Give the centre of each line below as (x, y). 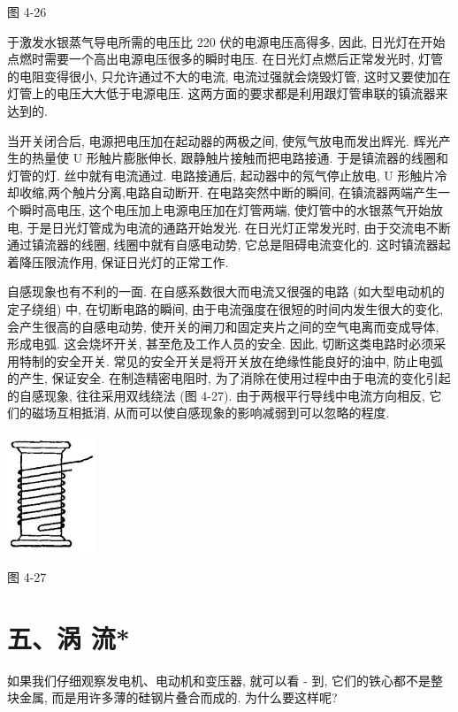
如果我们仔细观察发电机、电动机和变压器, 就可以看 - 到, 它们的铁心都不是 (219, 680)
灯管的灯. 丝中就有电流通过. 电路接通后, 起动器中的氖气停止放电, (194, 175)
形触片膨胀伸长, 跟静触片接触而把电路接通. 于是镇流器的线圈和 (267, 158)
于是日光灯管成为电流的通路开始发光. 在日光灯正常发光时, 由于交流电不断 (239, 227)
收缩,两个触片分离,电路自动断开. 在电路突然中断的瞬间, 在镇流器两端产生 (228, 192)
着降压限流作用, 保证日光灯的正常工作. (118, 261)
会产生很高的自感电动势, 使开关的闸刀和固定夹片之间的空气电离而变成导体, (223, 326)
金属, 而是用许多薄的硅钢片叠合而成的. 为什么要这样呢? (178, 697)
